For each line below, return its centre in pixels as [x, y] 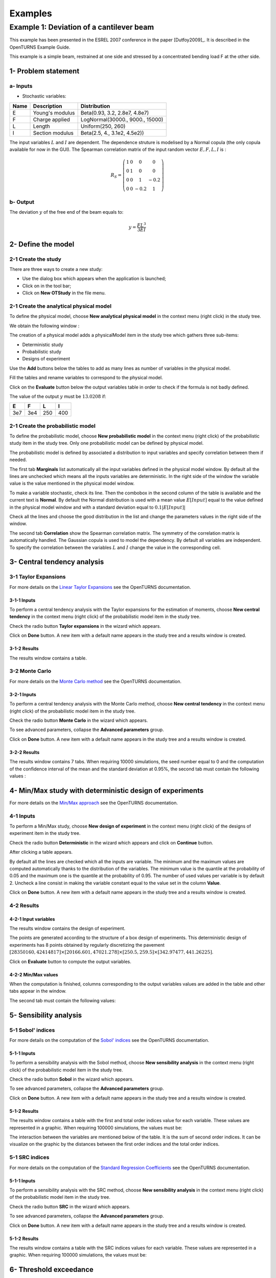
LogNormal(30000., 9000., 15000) [122, 119]
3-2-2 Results [25, 752]
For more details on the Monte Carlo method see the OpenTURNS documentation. [95, 681]
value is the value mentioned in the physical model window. [72, 484]
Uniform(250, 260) [103, 126]
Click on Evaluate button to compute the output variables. [70, 962]
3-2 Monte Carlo [30, 671]
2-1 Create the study [35, 259]
